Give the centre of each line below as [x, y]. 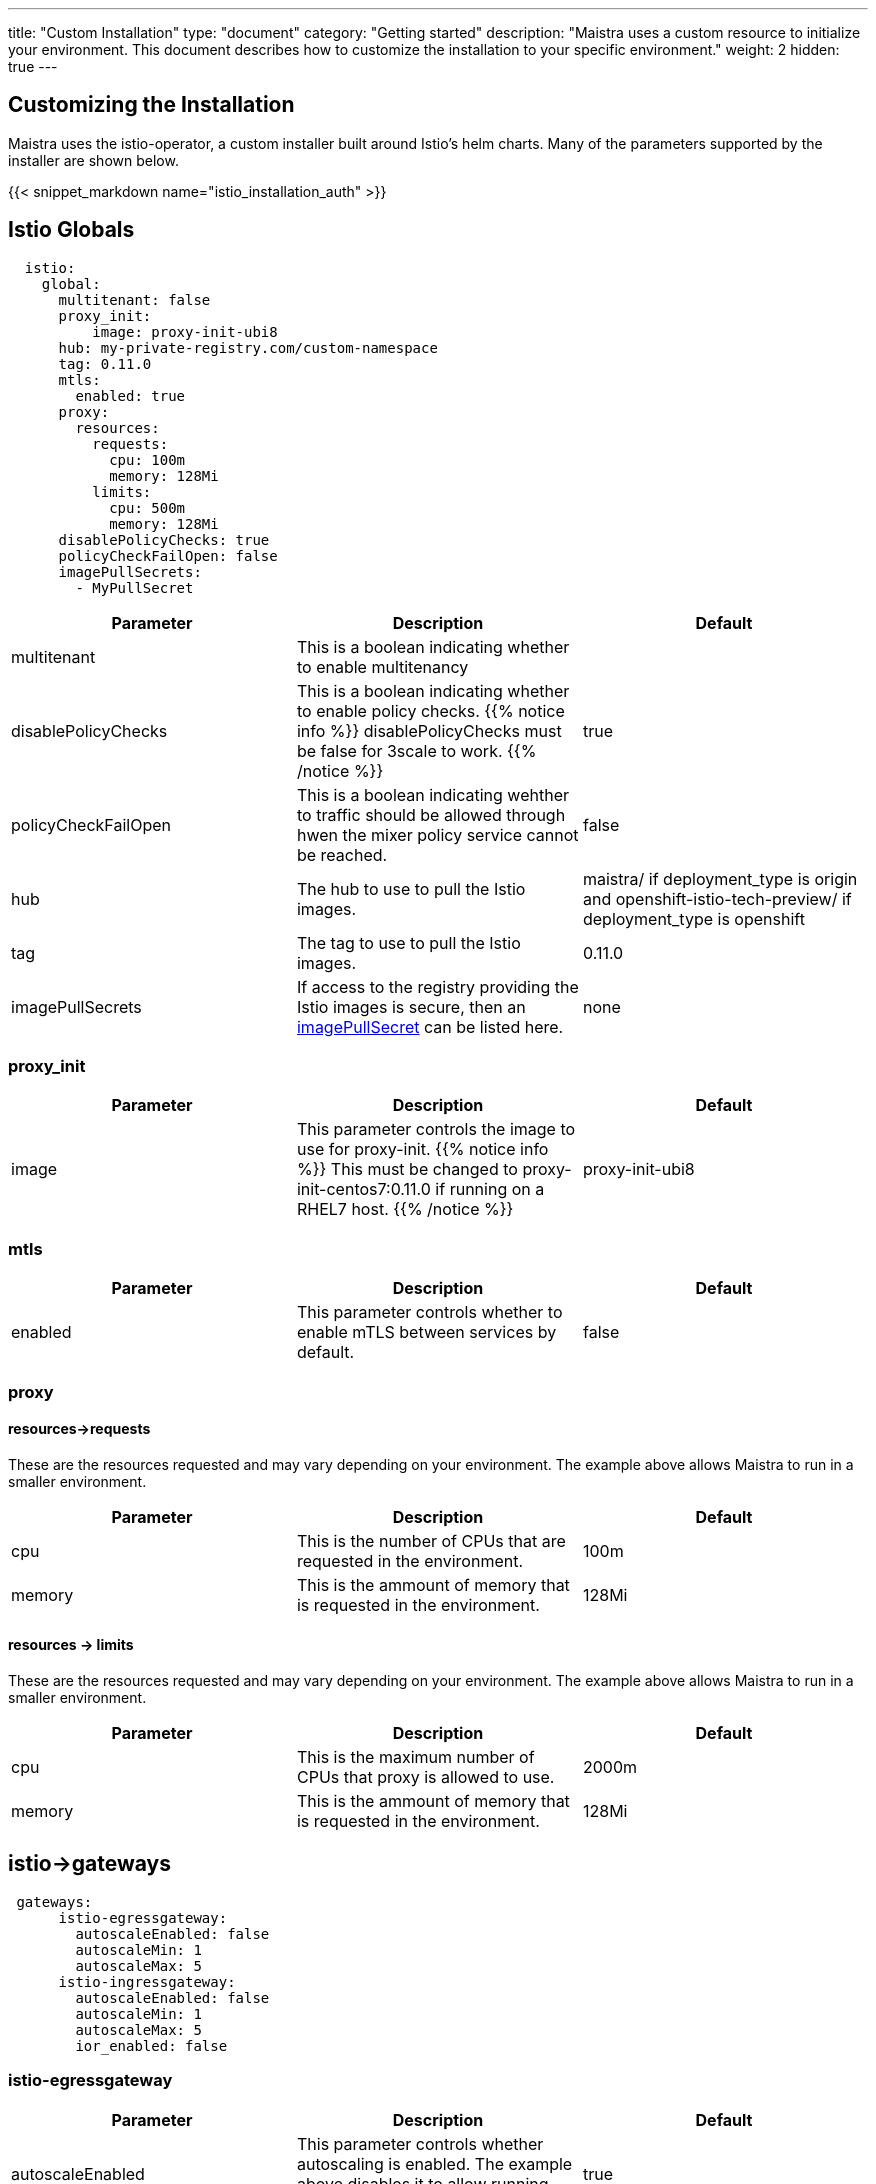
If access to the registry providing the [437, 986]
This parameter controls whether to [429, 1312]
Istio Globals [71, 230]
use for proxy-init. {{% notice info [422, 1149]
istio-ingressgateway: [147, 1981]
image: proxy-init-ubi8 [185, 331]
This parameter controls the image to [436, 1129]
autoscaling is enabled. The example [434, 2163]
